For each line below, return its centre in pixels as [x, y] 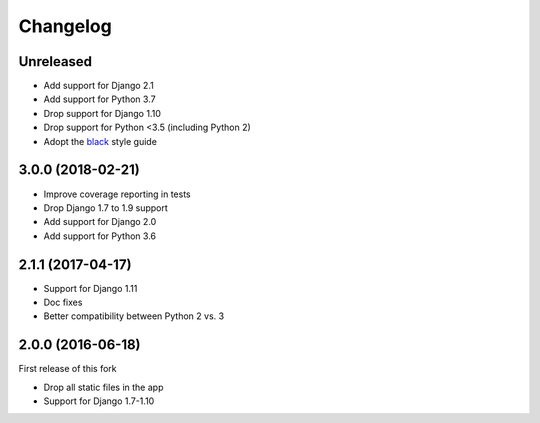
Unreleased [55, 61]
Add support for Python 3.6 [100, 236]
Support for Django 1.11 [90, 288]
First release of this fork [67, 369]
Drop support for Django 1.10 [102, 113]
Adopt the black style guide [100, 141]
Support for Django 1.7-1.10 [99, 401]
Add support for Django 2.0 [100, 222]
